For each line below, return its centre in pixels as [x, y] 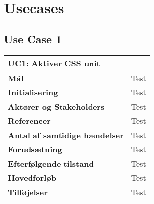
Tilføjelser [28, 192]
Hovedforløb [32, 177]
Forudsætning [35, 149]
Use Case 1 [33, 39]
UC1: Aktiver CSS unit [54, 63]
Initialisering [33, 92]
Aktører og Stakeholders [56, 106]
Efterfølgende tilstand [51, 163]
